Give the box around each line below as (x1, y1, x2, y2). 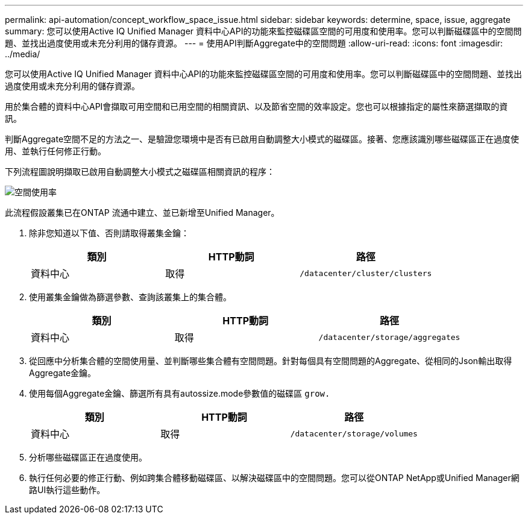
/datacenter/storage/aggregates (318, 332, 460, 342)
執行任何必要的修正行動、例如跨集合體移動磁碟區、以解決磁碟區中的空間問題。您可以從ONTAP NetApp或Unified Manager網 (29, 473, 520, 483)
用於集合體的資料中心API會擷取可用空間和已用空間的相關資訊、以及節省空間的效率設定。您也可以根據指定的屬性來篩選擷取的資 (5, 101, 508, 112)
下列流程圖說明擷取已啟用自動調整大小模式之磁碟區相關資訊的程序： (5, 166, 275, 177)
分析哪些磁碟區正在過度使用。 (29, 452, 147, 462)
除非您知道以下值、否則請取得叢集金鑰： (29, 228, 189, 238)
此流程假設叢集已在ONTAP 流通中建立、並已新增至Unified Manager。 (5, 207, 280, 218)
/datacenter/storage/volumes (290, 429, 418, 438)
